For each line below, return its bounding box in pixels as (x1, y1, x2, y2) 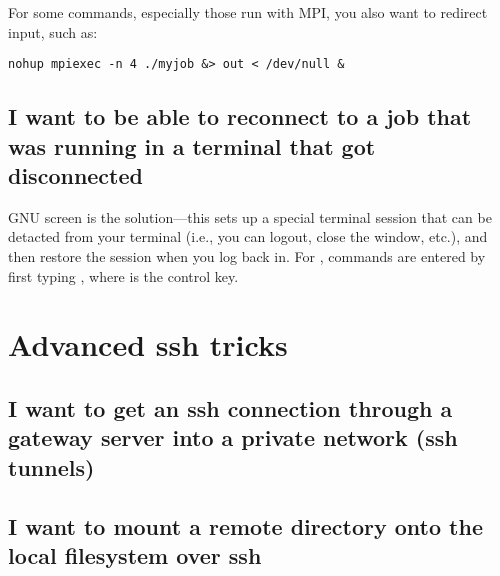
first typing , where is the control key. (8, 265, 239, 286)
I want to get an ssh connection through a (8, 392, 453, 423)
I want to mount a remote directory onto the (8, 510, 483, 541)
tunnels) (8, 451, 95, 482)
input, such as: (8, 21, 98, 42)
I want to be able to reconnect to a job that (8, 101, 472, 132)
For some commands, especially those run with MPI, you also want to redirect (8, 2, 488, 22)
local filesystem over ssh (8, 539, 262, 570)
